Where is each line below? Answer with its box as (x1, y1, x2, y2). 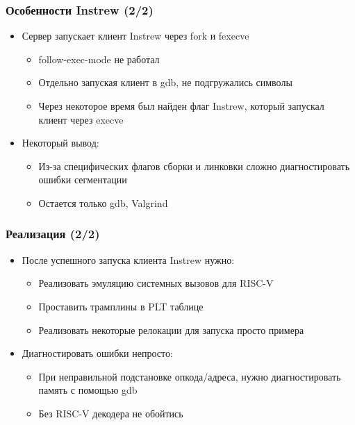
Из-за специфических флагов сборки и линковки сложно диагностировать (38, 158, 350, 173)
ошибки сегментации (38, 172, 127, 187)
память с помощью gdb (38, 383, 138, 397)
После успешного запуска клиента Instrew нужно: (22, 252, 235, 267)
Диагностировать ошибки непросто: (22, 346, 173, 360)
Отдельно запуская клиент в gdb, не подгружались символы (38, 75, 292, 90)
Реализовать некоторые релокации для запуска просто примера (38, 322, 304, 337)
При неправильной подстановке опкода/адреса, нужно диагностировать (38, 369, 341, 383)
